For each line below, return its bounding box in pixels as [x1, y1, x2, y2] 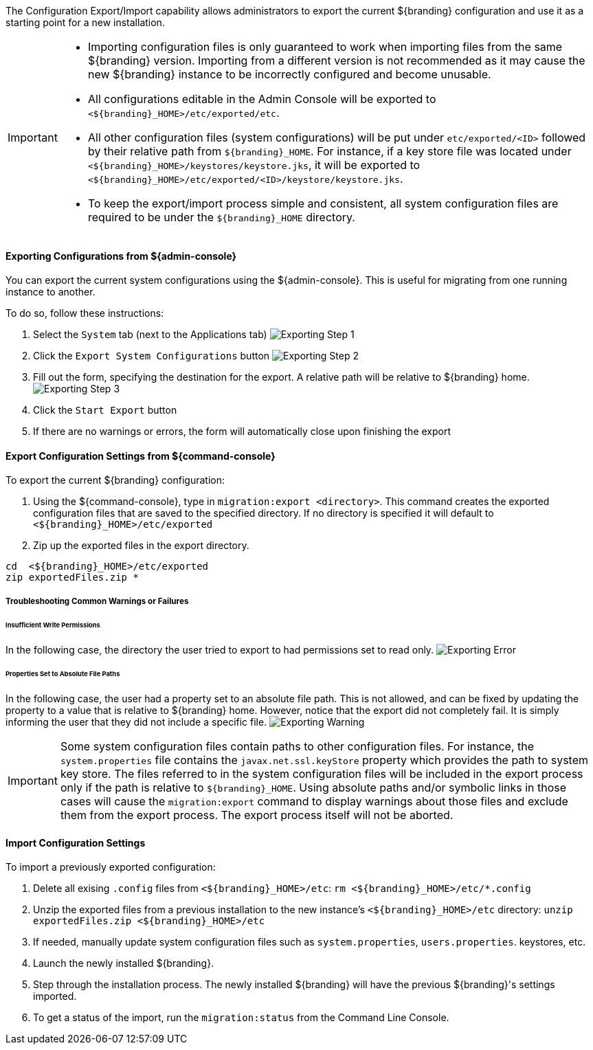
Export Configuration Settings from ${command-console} [5, 449, 276, 462]
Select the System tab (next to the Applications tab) [33, 328, 267, 341]
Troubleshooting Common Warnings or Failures [5, 596, 189, 606]
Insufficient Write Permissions [5, 621, 100, 629]
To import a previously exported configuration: [5, 861, 216, 873]
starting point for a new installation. [5, 16, 165, 28]
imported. [33, 990, 77, 1003]
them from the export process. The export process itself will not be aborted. [60, 808, 454, 823]
